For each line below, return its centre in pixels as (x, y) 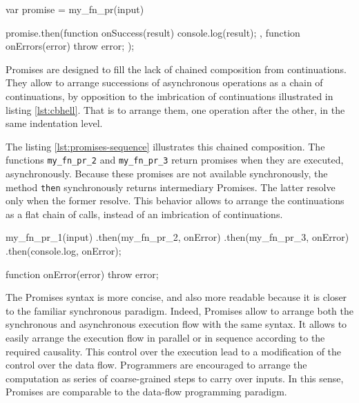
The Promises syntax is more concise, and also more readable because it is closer (176, 297)
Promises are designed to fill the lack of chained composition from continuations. (176, 69)
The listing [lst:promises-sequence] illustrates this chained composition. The (165, 146)
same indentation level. (54, 123)
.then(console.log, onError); (64, 251)
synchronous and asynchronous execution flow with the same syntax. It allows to (176, 324)
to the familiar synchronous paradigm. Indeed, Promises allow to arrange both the (179, 310)
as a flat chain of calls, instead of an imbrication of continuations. (144, 214)
